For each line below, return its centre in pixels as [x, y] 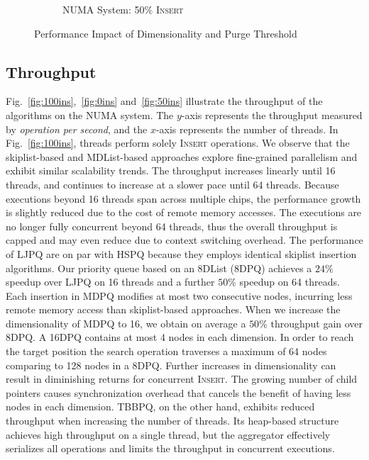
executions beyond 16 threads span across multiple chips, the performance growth [183, 198]
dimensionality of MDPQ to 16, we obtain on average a [126, 323]
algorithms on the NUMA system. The [90, 114]
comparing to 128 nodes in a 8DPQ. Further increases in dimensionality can [171, 365]
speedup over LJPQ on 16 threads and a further [110, 282]
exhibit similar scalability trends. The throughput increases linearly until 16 [171, 170]
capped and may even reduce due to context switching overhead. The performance [184, 240]
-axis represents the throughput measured [272, 114]
